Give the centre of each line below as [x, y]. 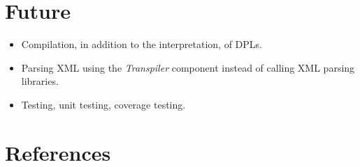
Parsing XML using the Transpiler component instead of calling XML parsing [188, 67]
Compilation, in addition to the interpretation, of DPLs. [142, 44]
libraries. [40, 81]
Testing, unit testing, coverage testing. [103, 104]
